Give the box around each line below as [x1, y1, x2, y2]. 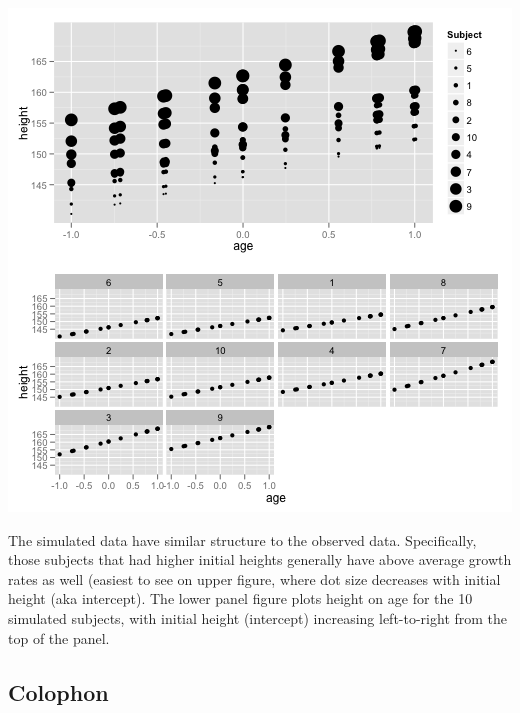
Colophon [8, 676, 109, 707]
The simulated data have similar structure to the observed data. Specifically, [8, 529, 477, 550]
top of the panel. [8, 627, 110, 648]
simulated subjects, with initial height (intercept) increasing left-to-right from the [8, 607, 508, 628]
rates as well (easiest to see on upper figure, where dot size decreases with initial [8, 568, 501, 589]
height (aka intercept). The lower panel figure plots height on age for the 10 [8, 588, 473, 609]
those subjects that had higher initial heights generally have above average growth [8, 549, 512, 570]
